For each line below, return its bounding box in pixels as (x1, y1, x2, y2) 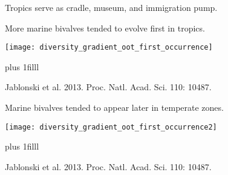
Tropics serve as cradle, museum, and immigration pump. (5, 1, 218, 13)
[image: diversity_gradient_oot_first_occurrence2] (5, 122, 217, 131)
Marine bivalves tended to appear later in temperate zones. (5, 101, 224, 114)
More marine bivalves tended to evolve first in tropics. (5, 21, 205, 34)
